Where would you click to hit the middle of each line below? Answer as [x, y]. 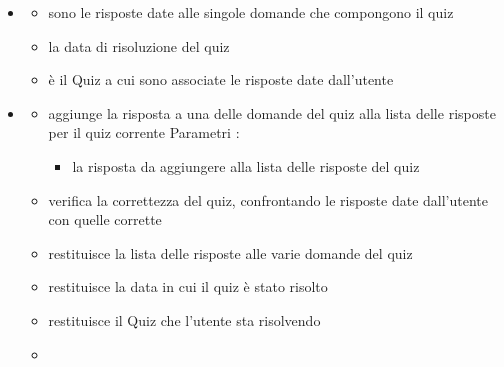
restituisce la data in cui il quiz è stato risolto [188, 286]
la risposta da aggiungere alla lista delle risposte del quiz [246, 165]
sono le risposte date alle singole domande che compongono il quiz [251, 12]
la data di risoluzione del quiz [139, 45]
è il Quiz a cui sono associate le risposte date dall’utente [221, 79]
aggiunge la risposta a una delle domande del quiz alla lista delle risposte [272, 112]
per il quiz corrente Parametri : [144, 132]
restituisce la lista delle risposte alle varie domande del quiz [230, 252]
